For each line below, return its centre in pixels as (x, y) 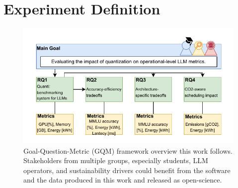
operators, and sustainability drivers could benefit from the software (127, 170)
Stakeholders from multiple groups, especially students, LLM (116, 160)
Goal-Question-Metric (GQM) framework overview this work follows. (128, 150)
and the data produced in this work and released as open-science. (123, 180)
